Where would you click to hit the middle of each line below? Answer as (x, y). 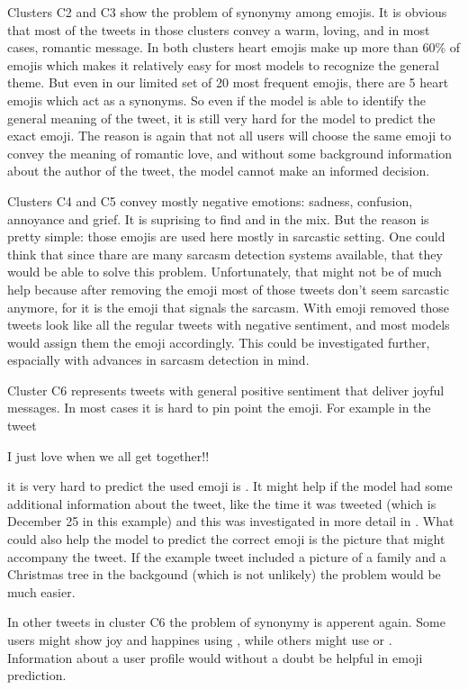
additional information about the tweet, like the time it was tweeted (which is (222, 503)
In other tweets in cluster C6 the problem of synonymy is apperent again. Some (226, 622)
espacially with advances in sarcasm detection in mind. (158, 360)
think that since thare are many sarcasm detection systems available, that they (225, 254)
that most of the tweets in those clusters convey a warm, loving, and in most (219, 29)
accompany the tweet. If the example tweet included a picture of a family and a (227, 556)
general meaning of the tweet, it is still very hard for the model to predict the (221, 118)
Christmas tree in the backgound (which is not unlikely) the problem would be (224, 574)
